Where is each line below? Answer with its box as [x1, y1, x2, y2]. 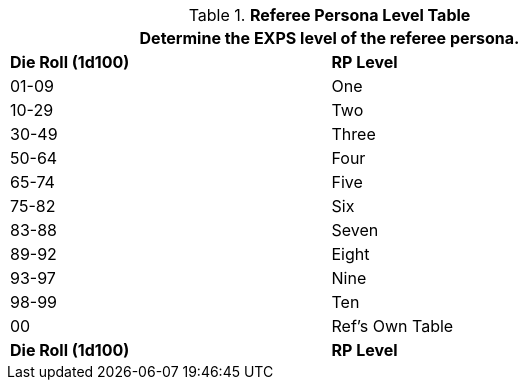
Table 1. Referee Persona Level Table [188, 5, 471, 25]
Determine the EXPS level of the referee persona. [139, 28, 520, 48]
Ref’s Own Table [331, 316, 454, 336]
